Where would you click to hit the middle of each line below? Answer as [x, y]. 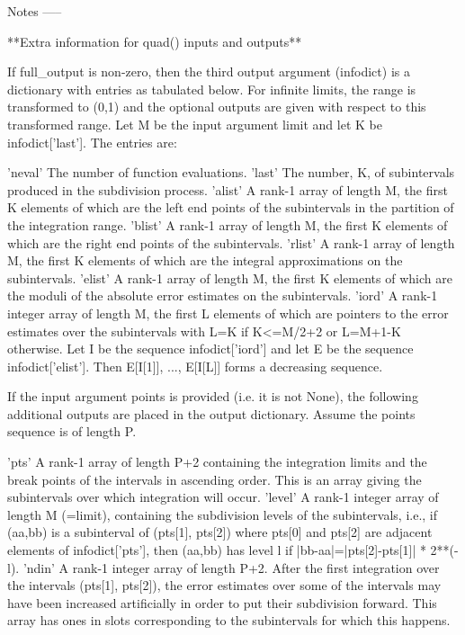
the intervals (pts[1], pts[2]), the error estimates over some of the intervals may [224, 585]
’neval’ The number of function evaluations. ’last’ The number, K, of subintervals [231, 172]
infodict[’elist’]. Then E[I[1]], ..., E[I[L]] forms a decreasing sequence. [195, 366]
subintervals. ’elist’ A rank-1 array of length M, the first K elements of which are [230, 277]
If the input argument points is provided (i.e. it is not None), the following [213, 396]
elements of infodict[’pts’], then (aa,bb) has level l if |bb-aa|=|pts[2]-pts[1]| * [217, 550]
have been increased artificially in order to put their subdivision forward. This [222, 602]
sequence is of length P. [72, 431]
